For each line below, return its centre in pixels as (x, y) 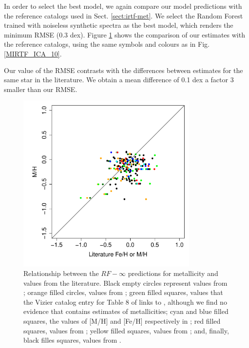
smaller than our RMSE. (41, 89)
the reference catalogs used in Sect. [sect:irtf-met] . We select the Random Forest (124, 15)
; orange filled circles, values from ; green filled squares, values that (123, 292)
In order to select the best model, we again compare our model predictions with (123, 6)
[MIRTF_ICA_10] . (33, 53)
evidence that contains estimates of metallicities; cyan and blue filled (126, 311)
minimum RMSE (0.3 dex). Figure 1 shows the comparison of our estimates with (124, 34)
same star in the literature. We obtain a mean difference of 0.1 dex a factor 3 (119, 80)
